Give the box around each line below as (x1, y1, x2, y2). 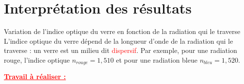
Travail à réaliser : (4, 71, 66, 82)
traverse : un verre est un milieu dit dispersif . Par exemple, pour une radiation (4, 45, 237, 55)
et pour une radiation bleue (116, 54, 197, 65)
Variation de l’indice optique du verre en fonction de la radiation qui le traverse (4, 26, 241, 36)
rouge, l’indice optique (4, 54, 70, 65)
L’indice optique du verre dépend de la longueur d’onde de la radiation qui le (4, 35, 233, 46)
